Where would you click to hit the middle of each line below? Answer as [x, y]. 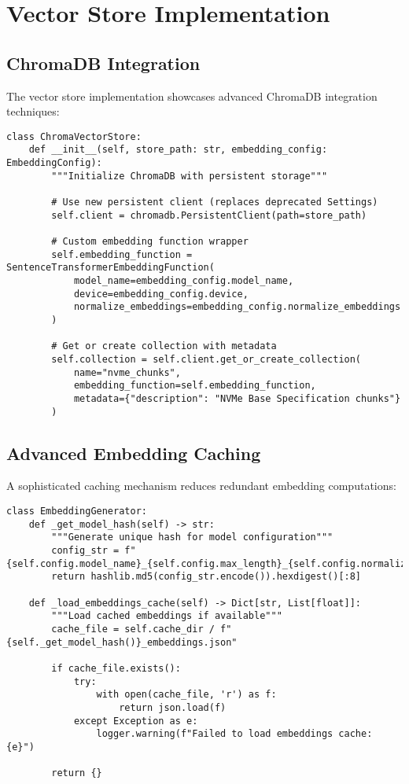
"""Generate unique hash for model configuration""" [192, 537]
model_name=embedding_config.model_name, [184, 280]
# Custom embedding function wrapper [150, 242]
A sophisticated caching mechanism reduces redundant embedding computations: [201, 486]
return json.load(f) [173, 707]
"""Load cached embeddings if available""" [167, 616]
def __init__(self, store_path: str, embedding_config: [178, 150]
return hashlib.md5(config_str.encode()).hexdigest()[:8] [206, 577]
